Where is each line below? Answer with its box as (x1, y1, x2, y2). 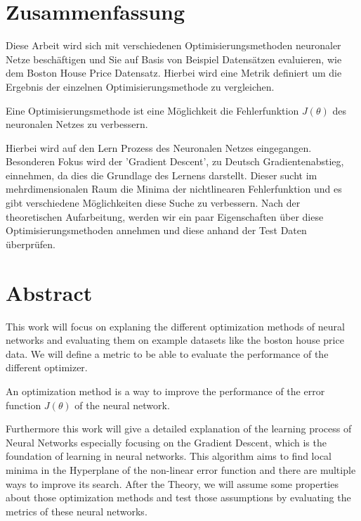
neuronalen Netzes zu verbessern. (6, 117, 148, 131)
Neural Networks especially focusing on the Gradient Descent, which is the (6, 435, 327, 449)
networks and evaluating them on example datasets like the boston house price (6, 333, 344, 347)
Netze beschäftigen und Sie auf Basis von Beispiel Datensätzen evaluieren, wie (6, 51, 342, 66)
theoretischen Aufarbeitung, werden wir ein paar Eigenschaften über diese (6, 209, 324, 224)
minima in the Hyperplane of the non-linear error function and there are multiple (6, 462, 356, 477)
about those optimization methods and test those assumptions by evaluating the (6, 490, 351, 505)
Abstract (6, 278, 93, 307)
